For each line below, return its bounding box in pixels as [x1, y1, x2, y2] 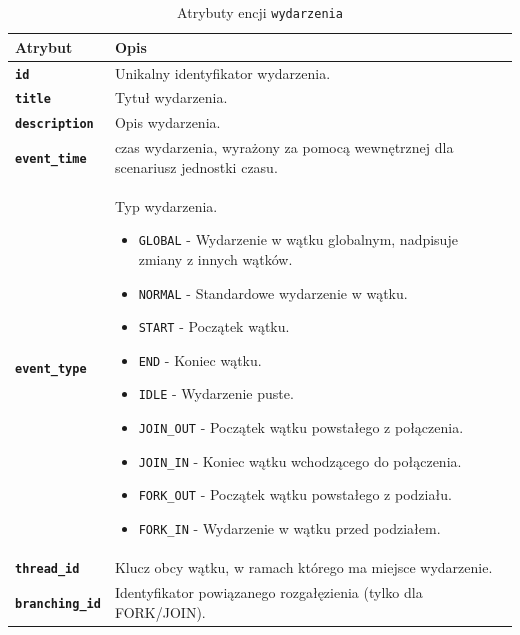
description [15, 117, 94, 132]
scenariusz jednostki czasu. [114, 156, 278, 177]
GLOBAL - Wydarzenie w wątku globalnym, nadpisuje [138, 229, 458, 250]
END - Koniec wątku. [138, 349, 262, 370]
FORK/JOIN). [114, 601, 206, 622]
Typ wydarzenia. [114, 195, 218, 216]
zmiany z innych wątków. [138, 248, 293, 269]
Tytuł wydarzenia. [114, 87, 228, 108]
